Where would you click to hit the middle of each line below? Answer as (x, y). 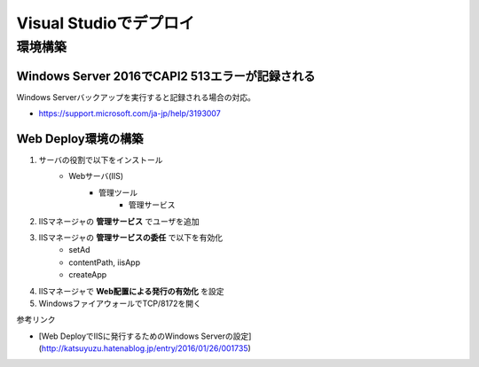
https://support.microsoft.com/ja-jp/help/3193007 (130, 113)
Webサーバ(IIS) (96, 176)
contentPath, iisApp (105, 262)
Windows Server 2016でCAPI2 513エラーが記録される (166, 76)
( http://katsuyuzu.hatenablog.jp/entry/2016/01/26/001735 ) (145, 348)
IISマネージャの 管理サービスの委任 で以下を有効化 (131, 237)
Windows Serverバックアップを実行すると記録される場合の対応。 (136, 97)
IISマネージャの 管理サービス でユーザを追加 (119, 221)
